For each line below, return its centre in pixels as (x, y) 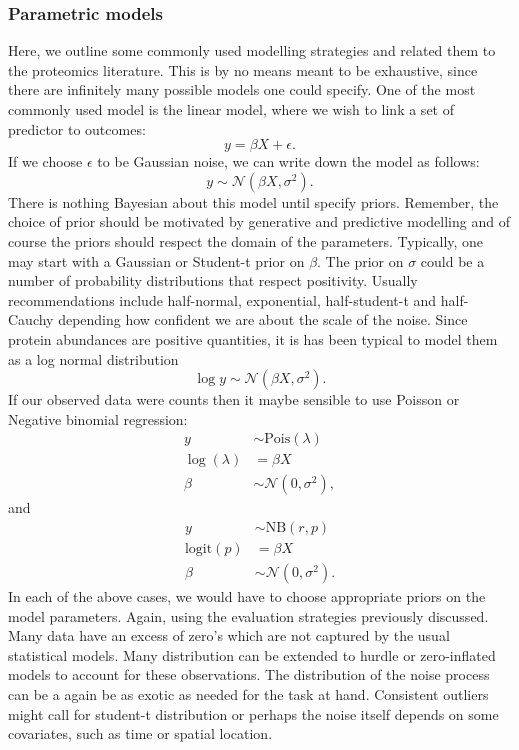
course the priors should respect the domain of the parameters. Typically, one (246, 240)
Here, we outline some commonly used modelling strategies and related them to (252, 50)
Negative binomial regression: (98, 418)
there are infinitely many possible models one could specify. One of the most (242, 89)
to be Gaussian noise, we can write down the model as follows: (288, 161)
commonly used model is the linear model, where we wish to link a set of (231, 109)
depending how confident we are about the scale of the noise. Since (263, 319)
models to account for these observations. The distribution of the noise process (249, 674)
